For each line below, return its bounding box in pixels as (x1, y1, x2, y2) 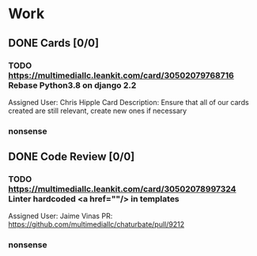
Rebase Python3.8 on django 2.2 (8, 80, 137, 91)
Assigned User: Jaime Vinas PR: (8, 211, 113, 221)
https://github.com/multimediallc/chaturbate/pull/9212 (8, 220, 184, 229)
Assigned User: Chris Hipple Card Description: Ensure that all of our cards (8, 97, 249, 107)
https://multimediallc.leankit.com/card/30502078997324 (8, 183, 236, 194)
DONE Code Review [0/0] (8, 150, 135, 164)
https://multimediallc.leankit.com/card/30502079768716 (8, 70, 235, 81)
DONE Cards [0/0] (8, 36, 100, 50)
